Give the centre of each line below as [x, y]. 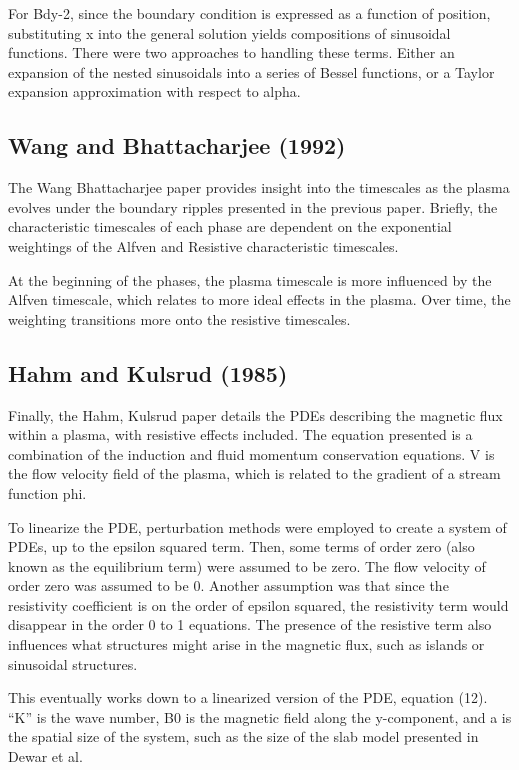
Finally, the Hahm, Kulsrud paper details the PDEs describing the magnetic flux [255, 414]
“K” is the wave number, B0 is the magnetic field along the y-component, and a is [260, 716]
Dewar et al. [45, 756]
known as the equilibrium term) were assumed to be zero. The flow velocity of [247, 565]
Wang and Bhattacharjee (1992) [177, 145]
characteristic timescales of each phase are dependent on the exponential [230, 226]
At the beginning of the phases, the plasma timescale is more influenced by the [250, 279]
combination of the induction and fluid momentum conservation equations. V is [251, 453]
